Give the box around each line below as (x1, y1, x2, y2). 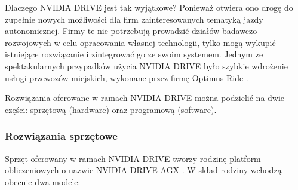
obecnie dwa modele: (5, 175, 81, 188)
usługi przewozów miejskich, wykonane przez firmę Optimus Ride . (5, 71, 248, 84)
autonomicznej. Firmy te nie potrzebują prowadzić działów (5, 24, 220, 37)
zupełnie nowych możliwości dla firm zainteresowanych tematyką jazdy (5, 13, 263, 25)
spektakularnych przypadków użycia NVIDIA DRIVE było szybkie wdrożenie (5, 59, 288, 72)
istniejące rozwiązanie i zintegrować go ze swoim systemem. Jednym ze (5, 48, 263, 60)
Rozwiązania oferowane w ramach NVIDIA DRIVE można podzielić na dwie (5, 91, 285, 104)
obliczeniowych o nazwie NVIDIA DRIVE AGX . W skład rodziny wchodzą (5, 164, 282, 176)
